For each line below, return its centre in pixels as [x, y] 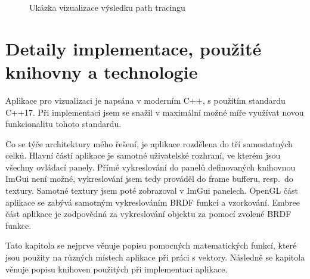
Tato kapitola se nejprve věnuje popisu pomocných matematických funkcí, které [151, 245]
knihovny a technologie [102, 71]
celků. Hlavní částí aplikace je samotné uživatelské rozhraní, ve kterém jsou [143, 155]
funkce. [18, 225]
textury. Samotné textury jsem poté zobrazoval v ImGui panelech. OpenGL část [152, 190]
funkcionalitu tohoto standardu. [63, 124]
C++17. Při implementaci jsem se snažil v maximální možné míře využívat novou [155, 112]
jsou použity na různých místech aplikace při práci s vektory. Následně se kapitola [155, 257]
